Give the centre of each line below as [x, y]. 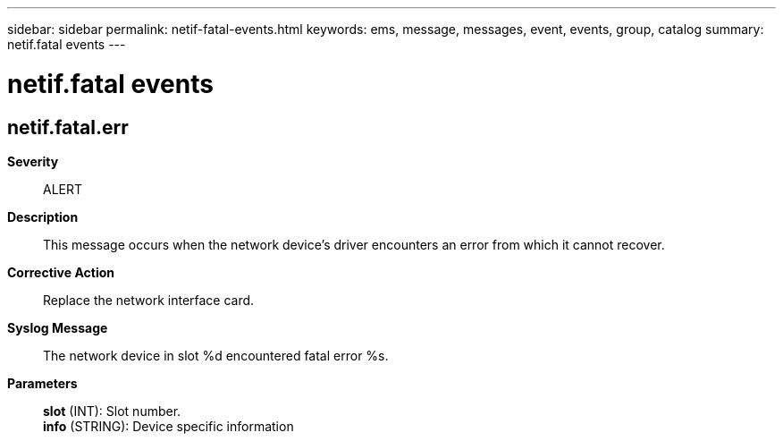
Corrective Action [61, 272]
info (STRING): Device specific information [168, 426]
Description [43, 216]
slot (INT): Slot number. [112, 411]
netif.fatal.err [68, 127]
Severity [33, 161]
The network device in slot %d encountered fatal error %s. [216, 355]
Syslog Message [58, 327]
